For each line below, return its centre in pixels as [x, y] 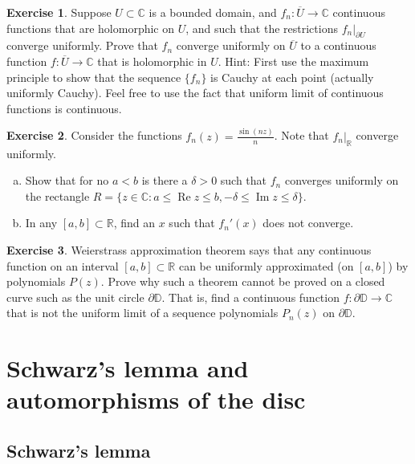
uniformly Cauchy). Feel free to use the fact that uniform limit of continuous [195, 93]
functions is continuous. [64, 108]
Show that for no [67, 180]
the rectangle [57, 195]
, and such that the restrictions [262, 28]
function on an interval [63, 265]
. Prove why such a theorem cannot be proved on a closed [243, 281]
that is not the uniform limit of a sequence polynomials [142, 313]
